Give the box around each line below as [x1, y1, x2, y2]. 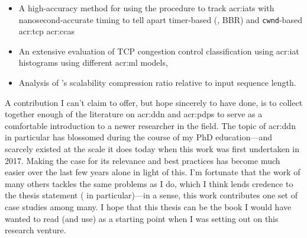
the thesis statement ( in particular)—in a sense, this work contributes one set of [5, 189, 298, 201]
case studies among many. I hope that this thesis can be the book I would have [5, 200, 292, 213]
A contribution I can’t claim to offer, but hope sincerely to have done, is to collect [5, 96, 303, 108]
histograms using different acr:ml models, [18, 56, 168, 69]
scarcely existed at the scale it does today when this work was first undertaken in [5, 143, 300, 155]
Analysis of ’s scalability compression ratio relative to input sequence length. [18, 76, 296, 89]
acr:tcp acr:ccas [18, 25, 75, 37]
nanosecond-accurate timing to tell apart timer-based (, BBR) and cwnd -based [18, 13, 302, 25]
